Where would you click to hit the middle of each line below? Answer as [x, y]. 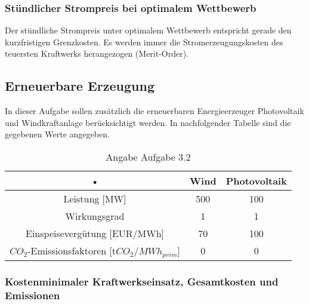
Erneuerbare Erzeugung [80, 86]
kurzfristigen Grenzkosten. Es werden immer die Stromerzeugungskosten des [144, 42]
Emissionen [33, 295]
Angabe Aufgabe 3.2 [148, 156]
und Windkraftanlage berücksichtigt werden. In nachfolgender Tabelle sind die [148, 122]
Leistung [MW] [95, 198]
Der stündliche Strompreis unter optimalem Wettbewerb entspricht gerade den [148, 30]
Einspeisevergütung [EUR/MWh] [95, 233]
